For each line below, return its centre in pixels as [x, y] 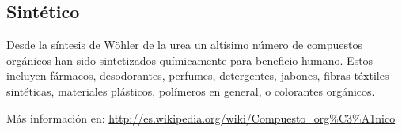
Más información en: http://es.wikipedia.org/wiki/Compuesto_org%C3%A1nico [201, 117]
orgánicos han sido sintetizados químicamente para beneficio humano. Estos [190, 60]
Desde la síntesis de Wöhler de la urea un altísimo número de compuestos [184, 45]
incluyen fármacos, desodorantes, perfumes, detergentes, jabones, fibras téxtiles [198, 75]
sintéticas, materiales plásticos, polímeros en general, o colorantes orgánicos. [191, 91]
